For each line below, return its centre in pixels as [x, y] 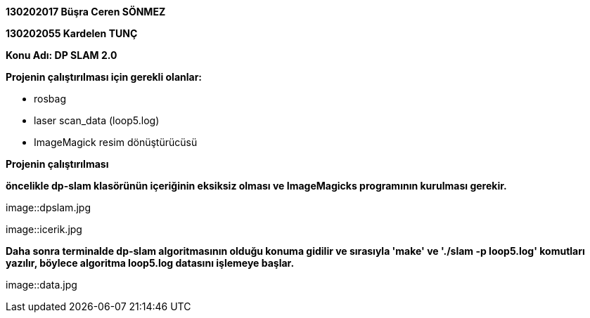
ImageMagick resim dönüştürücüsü [116, 142]
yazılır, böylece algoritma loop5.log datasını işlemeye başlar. [150, 263]
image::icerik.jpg [44, 229]
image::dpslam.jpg [48, 207]
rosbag [50, 99]
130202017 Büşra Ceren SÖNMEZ [86, 12]
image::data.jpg [41, 285]
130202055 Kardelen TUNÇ [72, 33]
